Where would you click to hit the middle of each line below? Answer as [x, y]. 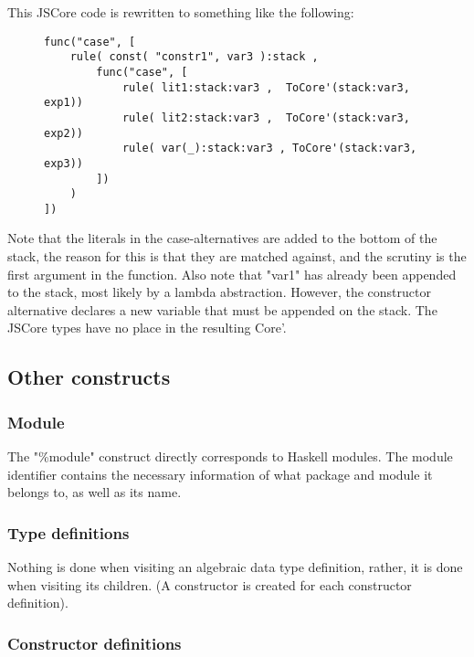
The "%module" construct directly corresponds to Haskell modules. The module [230, 456]
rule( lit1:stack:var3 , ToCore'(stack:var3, [266, 87]
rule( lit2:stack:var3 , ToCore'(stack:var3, [266, 117]
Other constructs [89, 377]
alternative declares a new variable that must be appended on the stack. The [222, 309]
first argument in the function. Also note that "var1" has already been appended [232, 274]
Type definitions [68, 532]
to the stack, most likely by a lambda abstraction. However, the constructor [219, 292]
